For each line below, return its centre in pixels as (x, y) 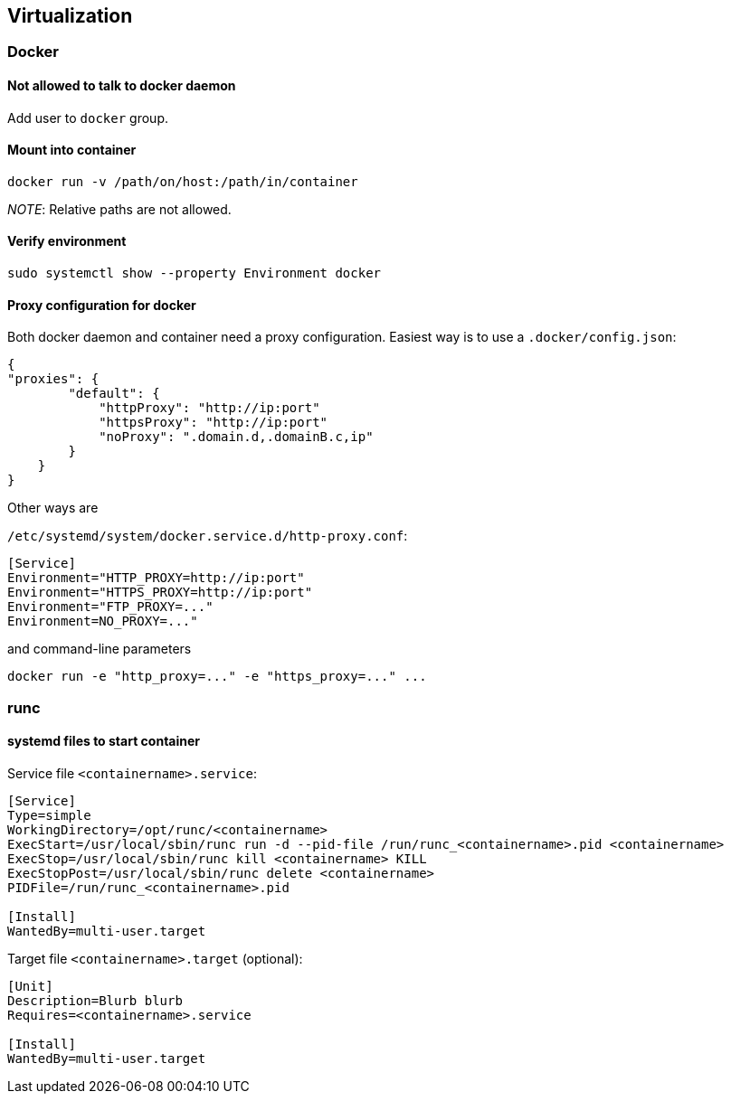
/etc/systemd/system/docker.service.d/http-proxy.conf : (208, 536)
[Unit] (30, 986)
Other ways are (53, 508)
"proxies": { (53, 379)
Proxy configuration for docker (102, 305)
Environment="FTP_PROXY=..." (110, 607)
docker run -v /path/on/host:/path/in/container (183, 181)
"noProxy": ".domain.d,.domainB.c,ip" (236, 437)
